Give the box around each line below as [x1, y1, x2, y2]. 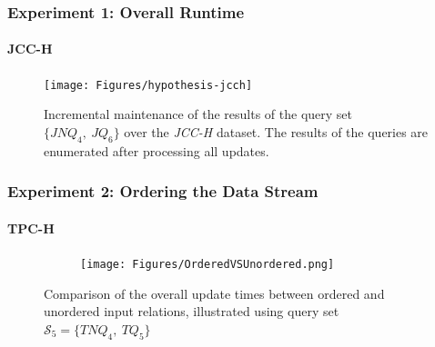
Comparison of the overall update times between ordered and [44, 283, 385, 302]
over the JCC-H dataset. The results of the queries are [124, 122, 429, 141]
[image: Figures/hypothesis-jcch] [44, 78, 253, 92]
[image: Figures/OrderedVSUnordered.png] [80, 257, 335, 271]
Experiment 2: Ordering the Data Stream [7, 180, 319, 203]
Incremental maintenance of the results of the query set [44, 104, 353, 124]
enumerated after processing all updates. [44, 141, 269, 160]
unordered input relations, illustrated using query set [44, 302, 339, 321]
